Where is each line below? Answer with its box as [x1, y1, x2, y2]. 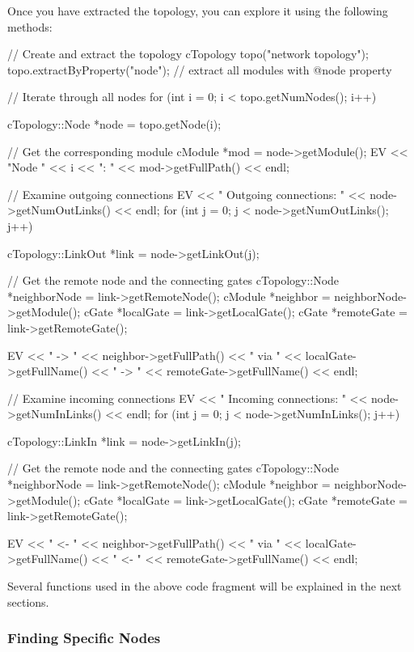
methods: [7, 18, 53, 35]
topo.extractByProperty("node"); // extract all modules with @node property [7, 61, 392, 78]
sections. [7, 593, 49, 610]
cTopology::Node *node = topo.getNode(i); [7, 115, 222, 132]
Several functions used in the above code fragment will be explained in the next [7, 578, 402, 595]
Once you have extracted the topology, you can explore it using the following [7, 2, 388, 19]
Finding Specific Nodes [7, 628, 161, 648]
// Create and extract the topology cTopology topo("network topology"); [7, 45, 369, 62]
